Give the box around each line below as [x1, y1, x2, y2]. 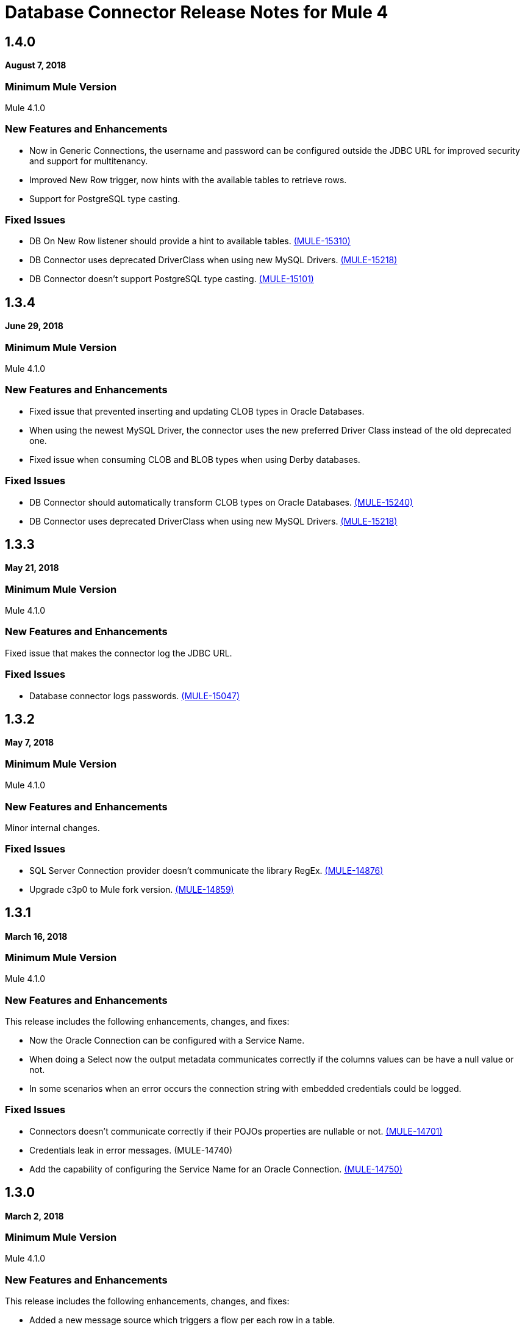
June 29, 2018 [5, 321, 63, 332]
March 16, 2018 [5, 931, 68, 942]
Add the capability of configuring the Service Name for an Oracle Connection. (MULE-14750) [29, 1163, 403, 1174]
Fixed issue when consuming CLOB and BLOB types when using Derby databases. [29, 454, 360, 465]
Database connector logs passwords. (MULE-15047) [29, 690, 240, 701]
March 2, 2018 [5, 1210, 64, 1221]
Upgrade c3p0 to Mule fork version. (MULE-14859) [29, 884, 234, 895]
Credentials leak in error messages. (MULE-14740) [29, 1144, 232, 1155]
